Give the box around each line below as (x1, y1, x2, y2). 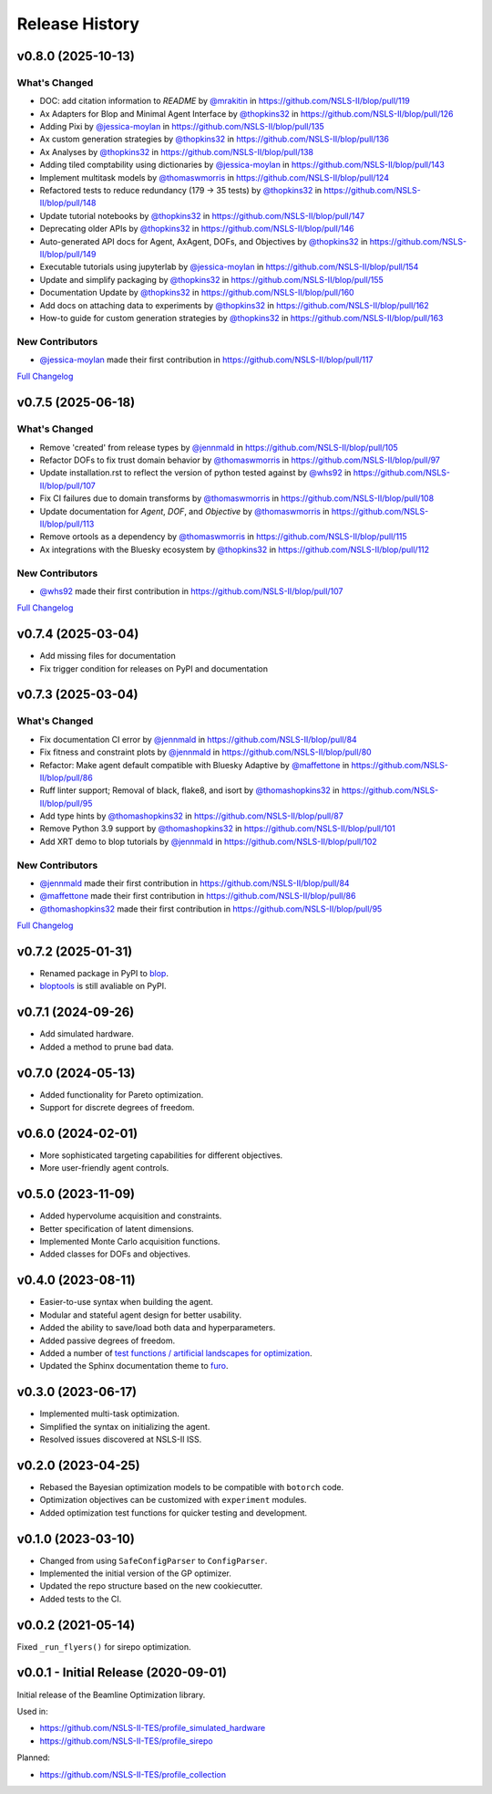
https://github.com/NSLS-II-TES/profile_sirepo (39, 1735, 213, 1747)
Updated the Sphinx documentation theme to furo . (39, 1361, 229, 1372)
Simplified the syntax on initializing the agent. (39, 1421, 210, 1432)
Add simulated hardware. (39, 1028, 134, 1039)
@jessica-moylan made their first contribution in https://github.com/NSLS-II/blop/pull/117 (39, 354, 374, 365)
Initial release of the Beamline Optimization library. (16, 1689, 206, 1700)
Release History (16, 14, 140, 34)
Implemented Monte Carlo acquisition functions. (39, 1236, 220, 1247)
